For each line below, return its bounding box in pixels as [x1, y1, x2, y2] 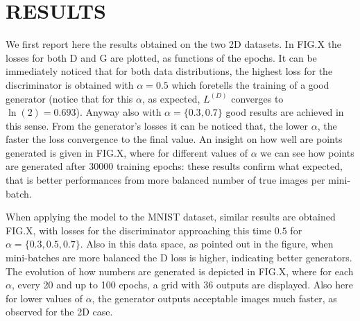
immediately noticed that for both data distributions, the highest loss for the [6, 64, 333, 78]
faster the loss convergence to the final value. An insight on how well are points [6, 132, 343, 146]
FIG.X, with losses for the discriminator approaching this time [6, 223, 272, 237]
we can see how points [260, 145, 354, 159]
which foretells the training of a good [171, 77, 329, 92]
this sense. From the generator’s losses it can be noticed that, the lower [6, 118, 309, 132]
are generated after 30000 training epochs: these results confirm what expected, [6, 159, 343, 173]
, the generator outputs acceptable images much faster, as [92, 290, 337, 305]
